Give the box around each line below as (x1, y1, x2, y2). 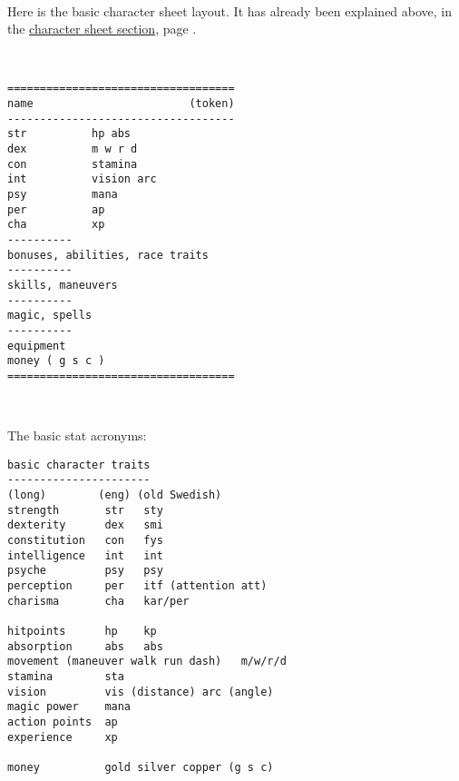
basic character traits (7, 458, 151, 471)
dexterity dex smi (7, 519, 163, 532)
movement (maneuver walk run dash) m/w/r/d (7, 655, 287, 668)
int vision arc (7, 173, 157, 186)
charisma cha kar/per (7, 594, 190, 608)
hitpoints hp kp (7, 624, 157, 638)
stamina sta (7, 669, 124, 683)
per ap (7, 203, 105, 216)
